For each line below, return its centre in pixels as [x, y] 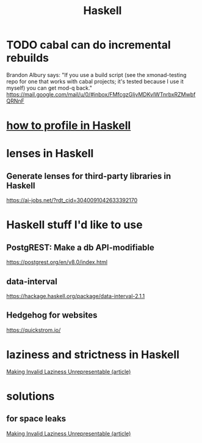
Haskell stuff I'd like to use [74, 225]
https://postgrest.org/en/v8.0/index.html [57, 262]
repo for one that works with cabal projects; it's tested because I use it [95, 81]
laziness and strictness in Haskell [93, 354]
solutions [31, 396]
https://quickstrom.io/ [34, 330]
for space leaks [36, 419]
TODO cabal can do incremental [88, 45]
